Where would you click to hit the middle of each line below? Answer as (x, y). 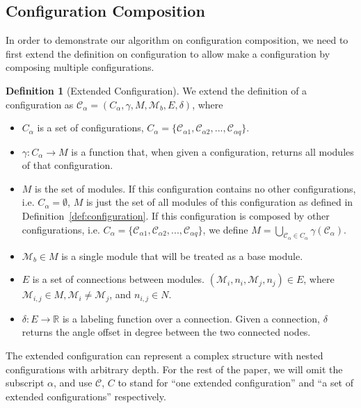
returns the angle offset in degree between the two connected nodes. (166, 332)
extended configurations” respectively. (86, 396)
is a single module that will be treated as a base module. (182, 255)
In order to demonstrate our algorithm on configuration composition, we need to (177, 40)
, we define (225, 229)
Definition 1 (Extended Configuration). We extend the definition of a (157, 90)
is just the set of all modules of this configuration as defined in (219, 202)
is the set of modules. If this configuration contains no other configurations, (195, 188)
